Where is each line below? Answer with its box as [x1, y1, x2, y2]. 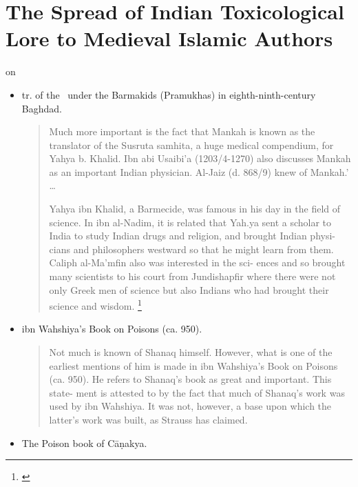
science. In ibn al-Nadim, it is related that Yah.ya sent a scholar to [49, 215, 332, 229]
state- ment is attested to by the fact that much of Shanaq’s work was [49, 385, 345, 399]
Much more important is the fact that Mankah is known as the [49, 124, 315, 139]
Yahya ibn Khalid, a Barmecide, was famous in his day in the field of [49, 201, 341, 216]
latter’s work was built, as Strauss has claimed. [49, 413, 248, 427]
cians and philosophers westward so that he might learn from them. [49, 241, 334, 256]
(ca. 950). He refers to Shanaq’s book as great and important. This [49, 372, 332, 386]
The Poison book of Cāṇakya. [21, 435, 147, 450]
